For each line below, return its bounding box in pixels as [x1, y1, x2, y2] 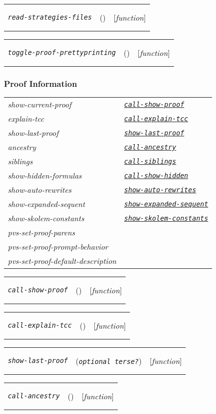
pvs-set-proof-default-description [8, 255, 117, 267]
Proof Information [4, 77, 77, 89]
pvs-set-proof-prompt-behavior [8, 241, 108, 253]
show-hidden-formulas [8, 170, 82, 181]
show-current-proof [8, 99, 71, 110]
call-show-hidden [124, 171, 189, 180]
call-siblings [124, 157, 176, 165]
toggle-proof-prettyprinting [8, 49, 116, 56]
